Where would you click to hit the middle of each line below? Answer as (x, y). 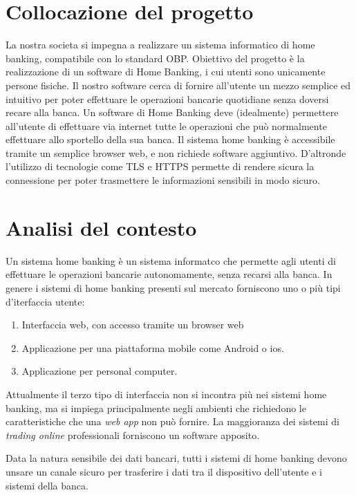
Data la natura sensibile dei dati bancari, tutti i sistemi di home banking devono (176, 458)
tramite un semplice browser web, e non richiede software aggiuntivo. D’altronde (176, 152)
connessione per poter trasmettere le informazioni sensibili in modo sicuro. (163, 180)
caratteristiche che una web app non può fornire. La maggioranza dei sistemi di (172, 421)
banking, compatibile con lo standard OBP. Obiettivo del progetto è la (155, 58)
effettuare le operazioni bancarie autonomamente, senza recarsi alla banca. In (169, 274)
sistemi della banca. (47, 485)
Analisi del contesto (101, 227)
